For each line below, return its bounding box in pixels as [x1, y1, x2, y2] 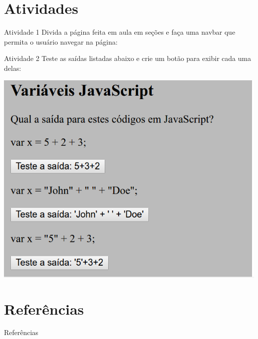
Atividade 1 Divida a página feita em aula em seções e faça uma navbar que [4, 27, 235, 37]
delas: [4, 62, 21, 73]
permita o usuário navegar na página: [4, 36, 118, 47]
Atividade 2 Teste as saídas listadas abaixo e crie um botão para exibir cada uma [4, 53, 251, 63]
